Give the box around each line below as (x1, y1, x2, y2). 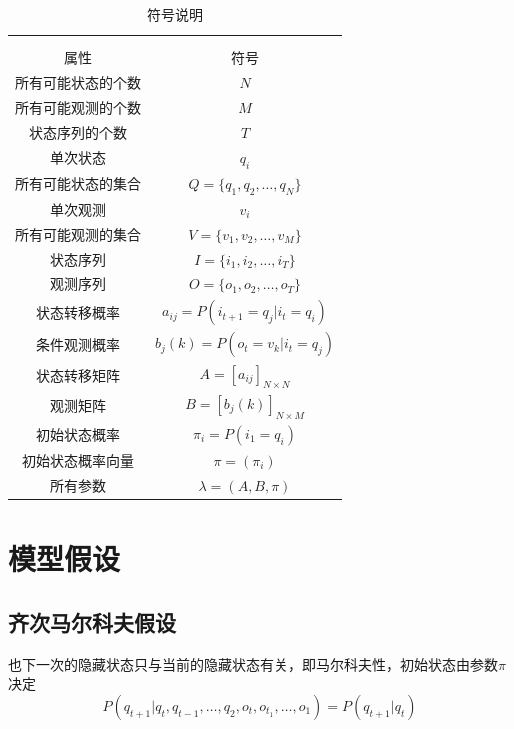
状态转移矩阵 (36, 365, 120, 386)
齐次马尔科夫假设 (8, 606, 176, 637)
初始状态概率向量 (22, 450, 134, 471)
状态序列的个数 (29, 121, 127, 142)
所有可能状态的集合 (15, 173, 141, 194)
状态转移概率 (36, 301, 120, 322)
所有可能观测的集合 (15, 223, 141, 244)
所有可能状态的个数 (15, 72, 141, 93)
